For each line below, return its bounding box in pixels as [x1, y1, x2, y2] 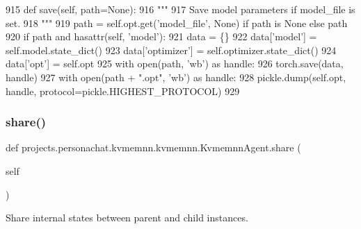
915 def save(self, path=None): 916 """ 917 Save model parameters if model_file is [6, 2, 355, 16]
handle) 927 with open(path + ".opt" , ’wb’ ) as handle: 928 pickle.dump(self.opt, [6, 69, 346, 84]
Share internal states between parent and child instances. [6, 210, 248, 225]
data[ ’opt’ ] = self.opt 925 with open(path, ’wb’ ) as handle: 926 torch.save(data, [6, 56, 344, 71]
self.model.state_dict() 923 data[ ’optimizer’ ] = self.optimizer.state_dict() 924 [6, 42, 337, 57]
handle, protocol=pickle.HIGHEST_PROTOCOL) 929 [6, 83, 240, 98]
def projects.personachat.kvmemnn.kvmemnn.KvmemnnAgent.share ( [6, 140, 301, 155]
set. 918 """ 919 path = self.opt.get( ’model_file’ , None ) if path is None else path [6, 15, 348, 30]
